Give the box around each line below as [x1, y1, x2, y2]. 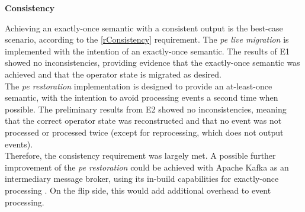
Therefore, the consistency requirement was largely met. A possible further [5, 149, 276, 162]
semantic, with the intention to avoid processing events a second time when [5, 91, 278, 104]
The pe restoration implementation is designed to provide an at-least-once [5, 79, 272, 92]
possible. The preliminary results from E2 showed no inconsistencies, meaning [5, 102, 287, 115]
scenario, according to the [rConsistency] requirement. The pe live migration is [5, 33, 289, 46]
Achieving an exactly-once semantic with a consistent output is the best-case [5, 21, 283, 34]
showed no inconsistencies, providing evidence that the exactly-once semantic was [5, 56, 300, 69]
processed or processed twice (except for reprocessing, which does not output [5, 126, 284, 138]
